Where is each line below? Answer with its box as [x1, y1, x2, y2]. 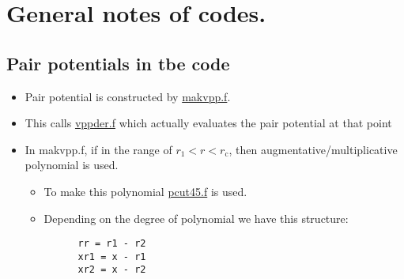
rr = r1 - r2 [77, 238, 146, 250]
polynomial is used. [25, 156, 119, 173]
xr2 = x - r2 [77, 264, 146, 276]
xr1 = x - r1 [77, 251, 146, 262]
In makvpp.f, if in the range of [25, 141, 172, 157]
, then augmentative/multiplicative [228, 141, 398, 157]
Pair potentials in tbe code [6, 51, 230, 75]
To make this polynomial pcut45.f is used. [43, 183, 247, 199]
